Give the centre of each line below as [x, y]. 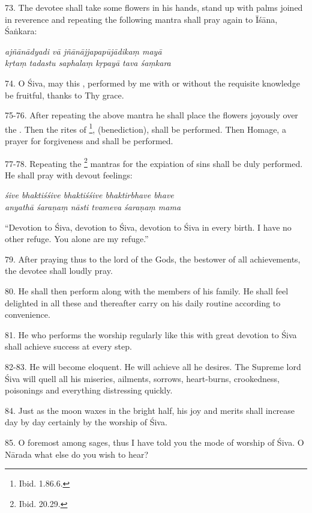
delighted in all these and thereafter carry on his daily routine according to [143, 302]
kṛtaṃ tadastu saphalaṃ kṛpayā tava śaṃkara [88, 63]
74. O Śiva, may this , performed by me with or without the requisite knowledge [152, 83]
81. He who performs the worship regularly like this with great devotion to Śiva [151, 334]
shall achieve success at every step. [68, 346]
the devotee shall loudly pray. [59, 271]
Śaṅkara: [21, 31]
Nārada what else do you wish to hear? [76, 454]
